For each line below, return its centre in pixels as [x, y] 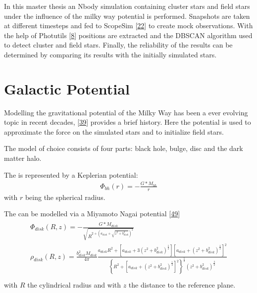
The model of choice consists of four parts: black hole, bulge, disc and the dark [124, 148]
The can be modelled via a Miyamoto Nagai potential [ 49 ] [92, 214]
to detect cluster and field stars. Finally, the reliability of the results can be [118, 45]
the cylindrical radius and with [74, 285]
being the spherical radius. [65, 197]
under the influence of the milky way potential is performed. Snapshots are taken [127, 16]
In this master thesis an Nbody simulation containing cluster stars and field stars [127, 6]
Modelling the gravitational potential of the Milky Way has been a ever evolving [126, 112]
